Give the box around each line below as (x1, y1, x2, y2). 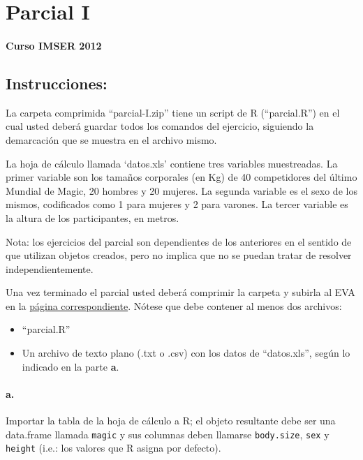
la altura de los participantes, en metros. (6, 210, 179, 225)
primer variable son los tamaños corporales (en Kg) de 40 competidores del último (6, 170, 357, 184)
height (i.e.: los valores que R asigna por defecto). (6, 440, 221, 455)
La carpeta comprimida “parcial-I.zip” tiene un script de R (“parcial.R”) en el (6, 105, 340, 119)
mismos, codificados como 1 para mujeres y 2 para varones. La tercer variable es (6, 197, 348, 212)
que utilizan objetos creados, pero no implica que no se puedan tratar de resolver (6, 248, 352, 262)
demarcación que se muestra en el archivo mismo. (6, 132, 217, 147)
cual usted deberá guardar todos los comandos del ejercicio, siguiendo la (6, 119, 314, 133)
